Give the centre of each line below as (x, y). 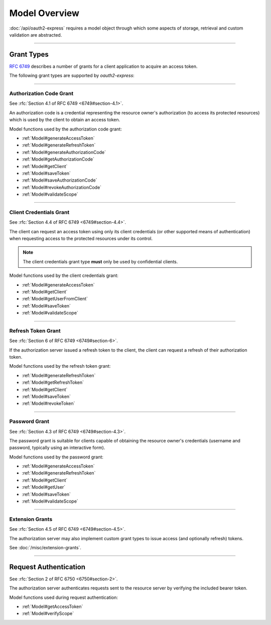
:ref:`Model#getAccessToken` (52, 606)
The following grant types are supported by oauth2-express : (72, 76)
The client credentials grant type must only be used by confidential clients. (100, 261)
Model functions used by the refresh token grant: (60, 366)
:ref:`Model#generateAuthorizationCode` (64, 152)
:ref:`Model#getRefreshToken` (53, 382)
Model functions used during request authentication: (63, 597)
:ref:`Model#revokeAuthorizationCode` (62, 187)
